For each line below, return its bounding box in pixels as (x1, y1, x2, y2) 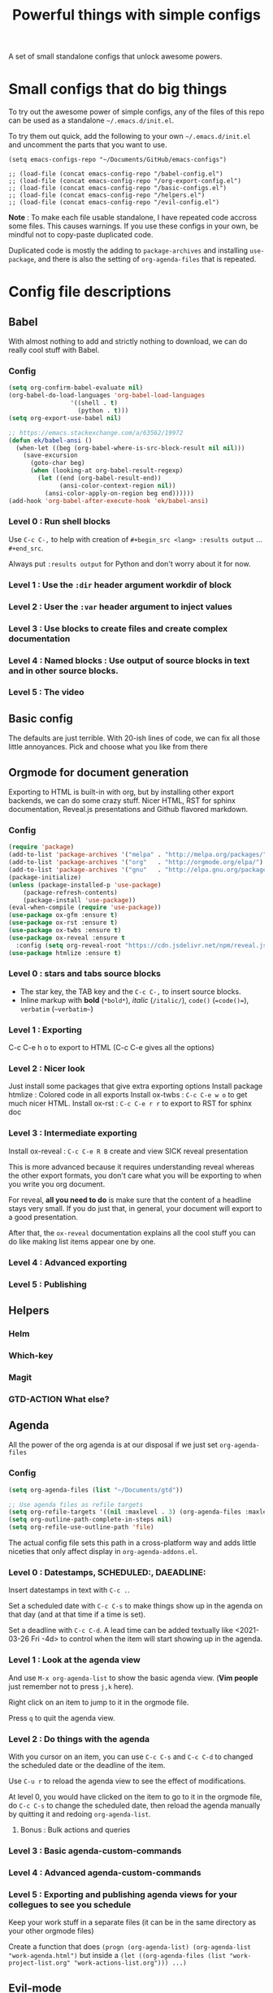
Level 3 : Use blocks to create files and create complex (8, 623, 228, 634)
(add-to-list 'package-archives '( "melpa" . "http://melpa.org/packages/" (8, 851, 267, 859)
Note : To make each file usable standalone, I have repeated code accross (8, 213, 258, 223)
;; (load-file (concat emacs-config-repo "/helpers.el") (8, 191, 206, 200)
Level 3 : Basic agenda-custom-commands (8, 1845, 182, 1856)
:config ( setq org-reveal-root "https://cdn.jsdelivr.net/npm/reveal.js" (15, 941, 271, 949)
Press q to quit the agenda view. (8, 1713, 115, 1722)
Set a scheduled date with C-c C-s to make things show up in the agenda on (8, 1601, 263, 1611)
